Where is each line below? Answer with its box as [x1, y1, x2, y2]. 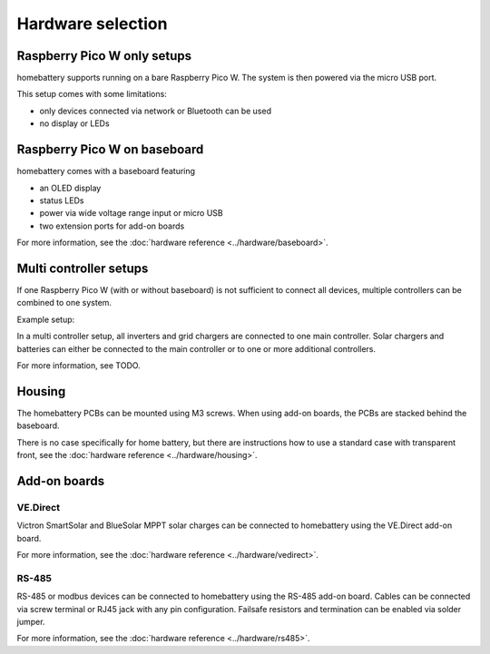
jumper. [16, 616, 45, 627]
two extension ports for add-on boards [39, 220, 185, 231]
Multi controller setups [16, 260, 149, 276]
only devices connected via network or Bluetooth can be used [39, 105, 272, 116]
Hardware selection [16, 14, 168, 34]
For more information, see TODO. [16, 359, 141, 371]
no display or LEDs [39, 118, 110, 129]
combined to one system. [16, 298, 113, 308]
